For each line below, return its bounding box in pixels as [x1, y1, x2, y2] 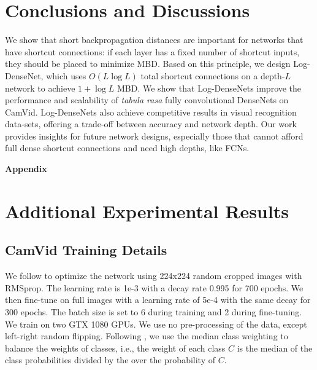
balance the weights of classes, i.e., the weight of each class [5, 341, 226, 354]
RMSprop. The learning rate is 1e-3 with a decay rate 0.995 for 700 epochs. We [5, 281, 304, 294]
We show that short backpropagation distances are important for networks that [5, 33, 304, 46]
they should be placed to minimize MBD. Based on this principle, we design [5, 57, 291, 70]
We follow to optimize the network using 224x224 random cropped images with [5, 269, 302, 282]
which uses [46, 69, 86, 82]
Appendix [5, 162, 47, 175]
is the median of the [237, 341, 313, 354]
